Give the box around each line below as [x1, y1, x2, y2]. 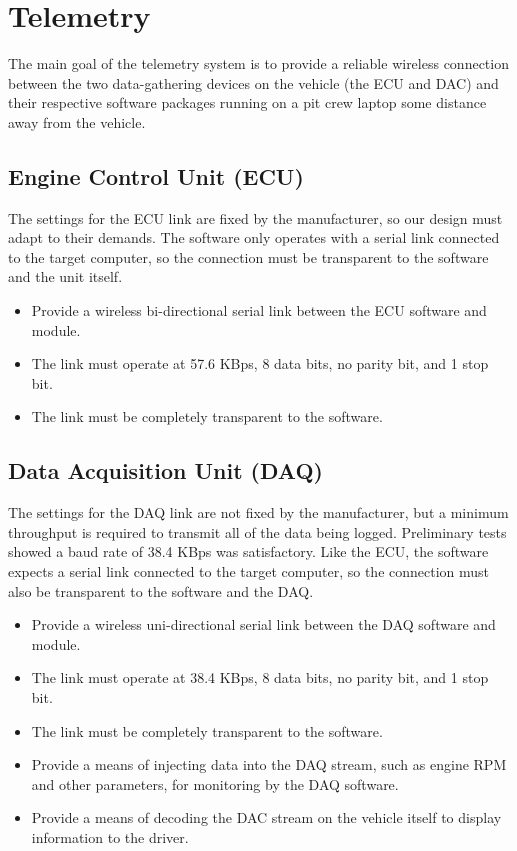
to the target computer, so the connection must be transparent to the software [8, 246, 489, 267]
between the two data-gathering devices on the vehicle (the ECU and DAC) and [8, 72, 499, 93]
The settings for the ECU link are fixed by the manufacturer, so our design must [8, 207, 503, 228]
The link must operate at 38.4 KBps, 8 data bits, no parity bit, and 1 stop [31, 667, 489, 688]
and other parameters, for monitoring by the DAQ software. [31, 773, 399, 794]
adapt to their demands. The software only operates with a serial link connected [8, 227, 500, 248]
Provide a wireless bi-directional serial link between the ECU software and [31, 300, 487, 321]
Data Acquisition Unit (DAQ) [8, 455, 323, 486]
